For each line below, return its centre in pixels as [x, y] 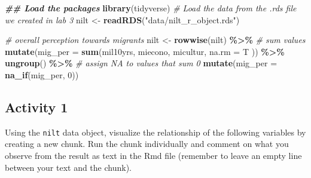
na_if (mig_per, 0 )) [42, 74]
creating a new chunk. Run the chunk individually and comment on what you [147, 144]
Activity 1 [36, 107]
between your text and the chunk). [68, 167]
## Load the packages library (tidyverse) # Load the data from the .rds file [151, 8]
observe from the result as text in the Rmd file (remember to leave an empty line [153, 156]
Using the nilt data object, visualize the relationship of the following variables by [155, 132]
